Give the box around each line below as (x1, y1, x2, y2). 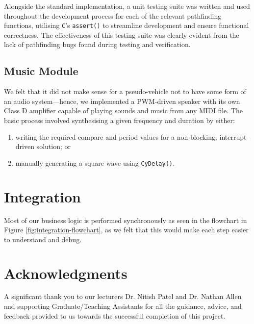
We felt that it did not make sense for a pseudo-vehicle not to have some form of (4, 86, 246, 97)
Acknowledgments (4, 263, 127, 283)
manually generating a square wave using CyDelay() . (15, 157, 175, 168)
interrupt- (219, 131, 249, 142)
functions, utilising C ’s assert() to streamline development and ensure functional (4, 20, 249, 30)
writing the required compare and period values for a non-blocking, (15, 131, 217, 142)
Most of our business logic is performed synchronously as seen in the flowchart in (4, 215, 247, 225)
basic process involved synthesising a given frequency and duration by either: (4, 115, 235, 125)
